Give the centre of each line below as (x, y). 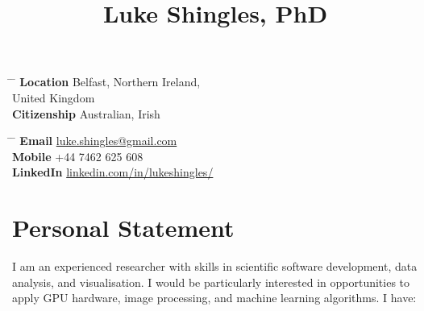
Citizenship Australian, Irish (86, 113)
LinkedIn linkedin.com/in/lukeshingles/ (113, 172)
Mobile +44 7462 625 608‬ (78, 156)
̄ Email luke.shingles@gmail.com (95, 141)
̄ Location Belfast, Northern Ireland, (106, 82)
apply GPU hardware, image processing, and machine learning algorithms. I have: (214, 298)
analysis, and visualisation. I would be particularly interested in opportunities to (211, 282)
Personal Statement (123, 228)
